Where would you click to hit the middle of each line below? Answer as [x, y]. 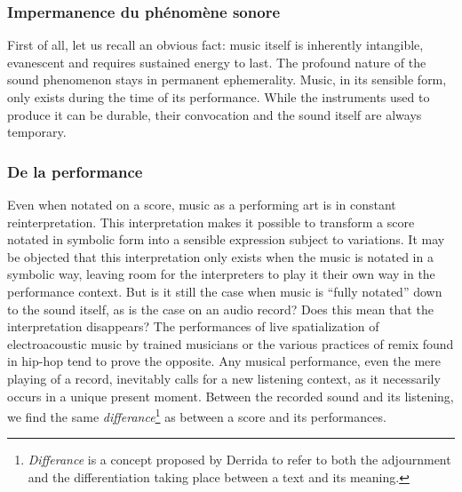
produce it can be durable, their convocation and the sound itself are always [215, 114]
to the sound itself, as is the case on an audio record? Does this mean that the [220, 309]
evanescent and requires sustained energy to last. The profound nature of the [217, 62]
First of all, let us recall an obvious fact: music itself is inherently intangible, [215, 45]
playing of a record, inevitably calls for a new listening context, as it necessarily [224, 378]
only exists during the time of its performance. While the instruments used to [219, 97]
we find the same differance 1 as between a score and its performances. [197, 415]
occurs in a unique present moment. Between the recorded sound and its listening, [231, 396]
